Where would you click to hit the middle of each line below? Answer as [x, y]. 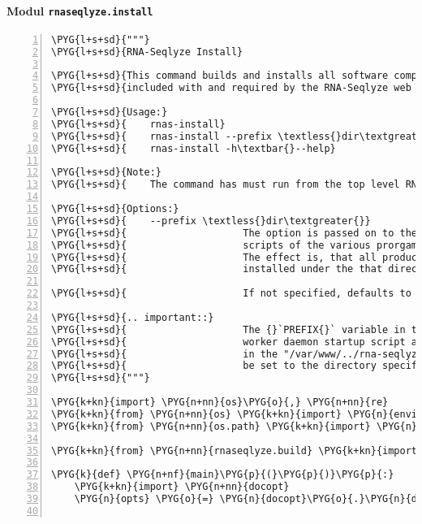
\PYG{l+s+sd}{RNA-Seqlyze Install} [147, 52]
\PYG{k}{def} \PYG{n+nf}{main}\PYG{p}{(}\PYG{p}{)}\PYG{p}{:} [223, 475]
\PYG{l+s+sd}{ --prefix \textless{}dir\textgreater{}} [211, 221]
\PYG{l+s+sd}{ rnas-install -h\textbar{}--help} [194, 148]
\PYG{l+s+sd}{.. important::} [133, 317]
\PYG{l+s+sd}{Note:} [107, 173]
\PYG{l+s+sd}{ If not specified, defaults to [231, 294]
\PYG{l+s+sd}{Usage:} [110, 113]
